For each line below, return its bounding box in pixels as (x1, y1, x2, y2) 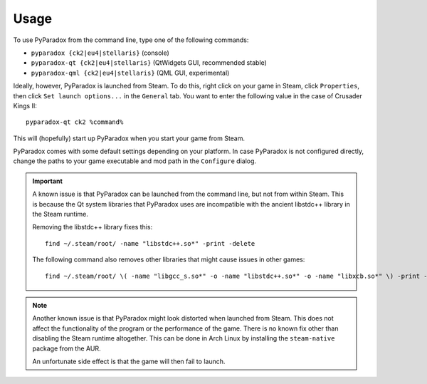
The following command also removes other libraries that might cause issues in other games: (32, 255, 305, 264)
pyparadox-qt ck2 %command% (26, 118, 124, 126)
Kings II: (13, 101, 37, 110)
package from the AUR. (32, 344, 101, 353)
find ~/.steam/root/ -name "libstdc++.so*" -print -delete (45, 239, 255, 247)
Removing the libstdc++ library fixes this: (32, 223, 153, 232)
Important (32, 177, 63, 185)
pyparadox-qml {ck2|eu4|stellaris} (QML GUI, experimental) (31, 68, 230, 77)
